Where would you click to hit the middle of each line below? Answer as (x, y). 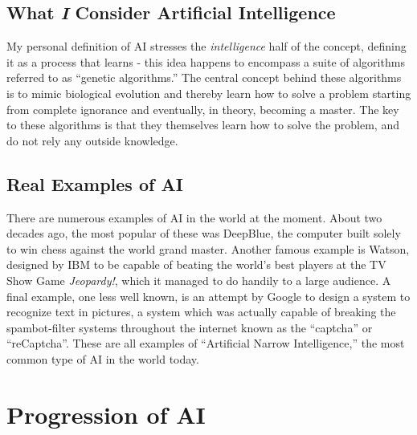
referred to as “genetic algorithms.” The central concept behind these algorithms (204, 77)
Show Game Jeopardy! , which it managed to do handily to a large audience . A (199, 280)
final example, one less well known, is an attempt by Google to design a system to (208, 296)
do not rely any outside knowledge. (92, 140)
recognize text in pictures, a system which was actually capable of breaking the (201, 312)
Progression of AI (106, 414)
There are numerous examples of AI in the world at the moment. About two (194, 217)
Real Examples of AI (95, 183)
